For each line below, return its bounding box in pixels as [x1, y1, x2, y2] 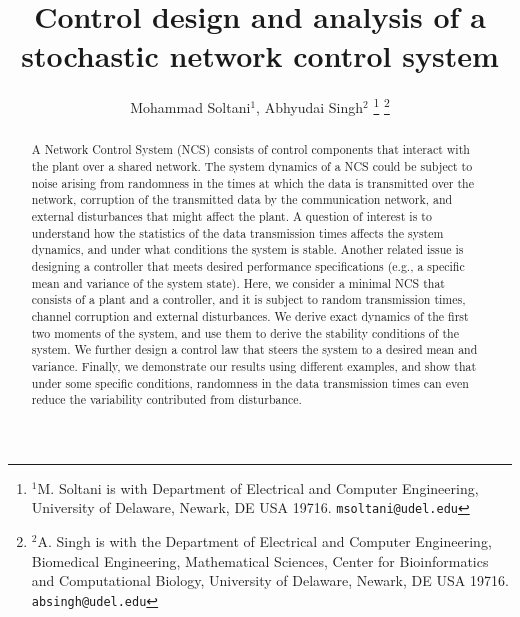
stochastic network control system [21, 35, 499, 76]
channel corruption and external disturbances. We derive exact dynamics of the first [31, 307, 469, 324]
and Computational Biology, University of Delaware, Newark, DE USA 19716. [31, 570, 509, 591]
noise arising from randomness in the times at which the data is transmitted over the [31, 174, 474, 191]
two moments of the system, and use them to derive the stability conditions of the [31, 324, 459, 341]
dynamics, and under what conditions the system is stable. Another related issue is [31, 241, 464, 258]
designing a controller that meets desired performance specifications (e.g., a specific [31, 257, 465, 274]
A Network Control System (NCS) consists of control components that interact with [31, 141, 470, 158]
